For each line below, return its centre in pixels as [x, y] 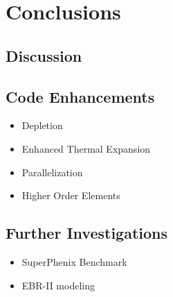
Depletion [42, 125]
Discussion [44, 55]
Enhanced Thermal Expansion [86, 148]
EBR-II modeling [58, 285]
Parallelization [52, 172]
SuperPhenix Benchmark [74, 261]
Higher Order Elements [71, 195]
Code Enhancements [80, 96]
